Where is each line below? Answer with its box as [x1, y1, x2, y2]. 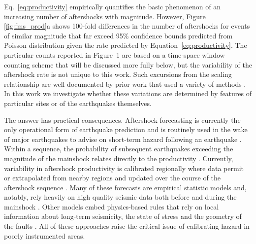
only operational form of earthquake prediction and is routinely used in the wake [4, 124, 248, 135]
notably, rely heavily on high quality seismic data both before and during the [4, 192, 237, 202]
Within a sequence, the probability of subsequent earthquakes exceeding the [4, 143, 233, 154]
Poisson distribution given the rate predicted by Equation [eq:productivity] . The [4, 40, 247, 50]
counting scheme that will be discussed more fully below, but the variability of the [4, 59, 252, 70]
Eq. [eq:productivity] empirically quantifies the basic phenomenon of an [4, 1, 221, 11]
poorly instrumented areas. [4, 230, 85, 241]
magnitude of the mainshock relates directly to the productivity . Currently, [4, 153, 233, 163]
